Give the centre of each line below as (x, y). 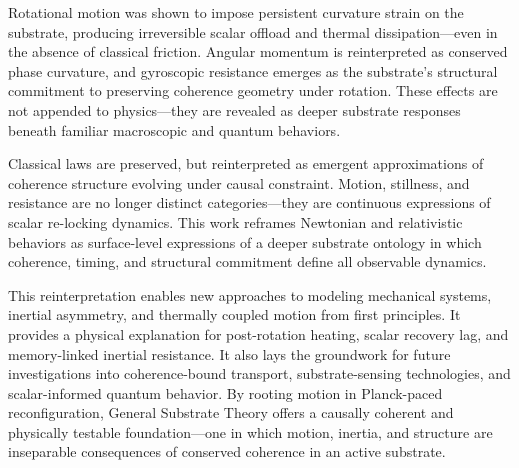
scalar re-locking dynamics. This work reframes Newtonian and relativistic (235, 221)
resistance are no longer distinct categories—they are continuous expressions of (249, 202)
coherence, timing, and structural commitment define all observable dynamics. (247, 261)
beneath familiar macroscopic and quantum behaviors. (174, 129)
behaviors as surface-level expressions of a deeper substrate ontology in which (245, 241)
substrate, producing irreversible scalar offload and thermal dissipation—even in (253, 31)
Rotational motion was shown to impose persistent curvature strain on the (236, 12)
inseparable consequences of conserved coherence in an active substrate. (227, 451)
